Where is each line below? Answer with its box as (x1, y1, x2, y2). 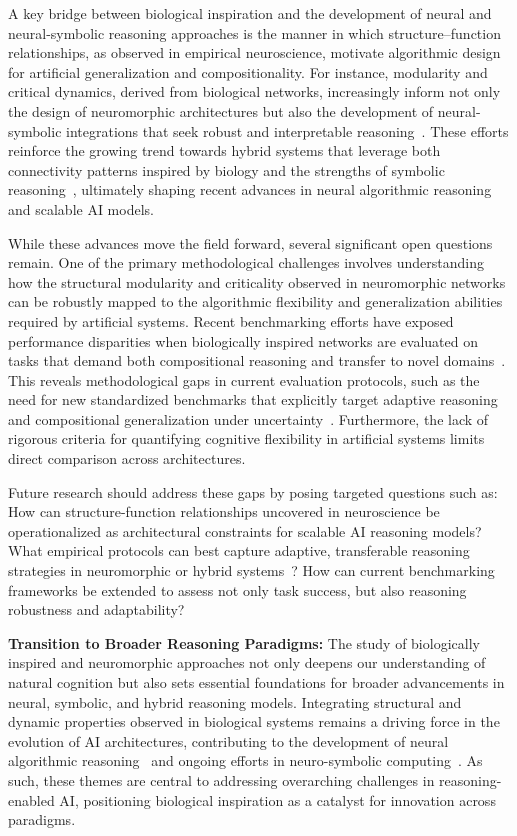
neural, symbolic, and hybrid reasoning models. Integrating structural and (8, 691, 462, 712)
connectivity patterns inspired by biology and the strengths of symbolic (8, 159, 445, 180)
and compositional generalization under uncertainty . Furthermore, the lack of (8, 408, 489, 429)
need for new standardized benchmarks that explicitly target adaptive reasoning (8, 389, 498, 410)
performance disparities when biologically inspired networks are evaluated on (8, 330, 478, 351)
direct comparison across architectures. (8, 448, 246, 469)
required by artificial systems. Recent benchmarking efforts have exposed (8, 310, 454, 331)
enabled (8, 789, 55, 810)
